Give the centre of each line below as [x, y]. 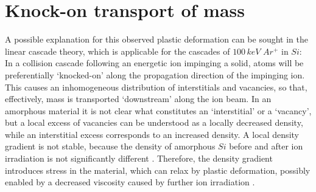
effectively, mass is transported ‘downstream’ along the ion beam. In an [138, 99]
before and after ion [266, 146]
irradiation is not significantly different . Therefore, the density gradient [139, 158]
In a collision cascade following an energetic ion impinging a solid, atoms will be [154, 63]
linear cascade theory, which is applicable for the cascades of [118, 51]
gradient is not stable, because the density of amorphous [110, 146]
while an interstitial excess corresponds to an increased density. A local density [152, 134]
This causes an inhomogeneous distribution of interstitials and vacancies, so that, [156, 87]
